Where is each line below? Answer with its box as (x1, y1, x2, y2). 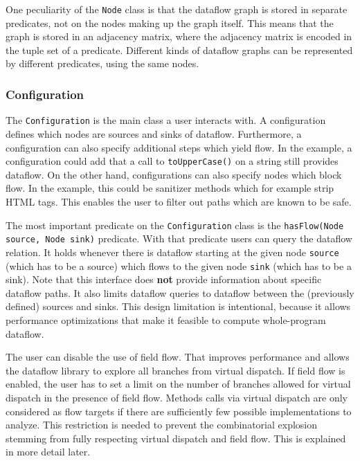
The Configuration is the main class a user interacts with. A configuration (6, 113, 326, 127)
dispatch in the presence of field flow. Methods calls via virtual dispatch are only (6, 390, 348, 404)
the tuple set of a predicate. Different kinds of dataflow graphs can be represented (6, 42, 353, 57)
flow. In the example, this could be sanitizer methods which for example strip (6, 181, 334, 195)
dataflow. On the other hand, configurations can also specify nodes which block (6, 167, 342, 181)
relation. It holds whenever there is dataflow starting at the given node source (6, 244, 339, 259)
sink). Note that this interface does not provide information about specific (6, 272, 322, 287)
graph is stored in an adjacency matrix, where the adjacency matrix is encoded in (6, 29, 352, 44)
